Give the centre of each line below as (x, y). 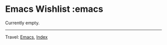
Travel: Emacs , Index (27, 37)
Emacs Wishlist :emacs (54, 9)
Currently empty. (22, 23)
